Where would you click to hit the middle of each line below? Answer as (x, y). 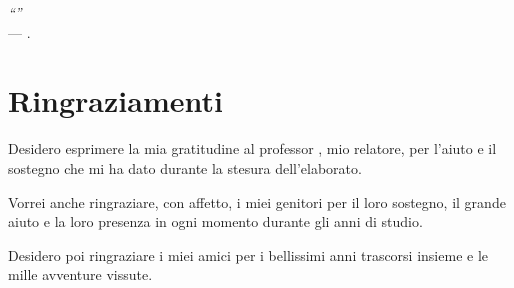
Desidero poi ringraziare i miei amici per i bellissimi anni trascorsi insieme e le (248, 254)
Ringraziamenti (115, 100)
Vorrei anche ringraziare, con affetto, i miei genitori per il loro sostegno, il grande (257, 201)
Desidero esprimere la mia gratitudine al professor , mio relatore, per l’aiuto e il (252, 148)
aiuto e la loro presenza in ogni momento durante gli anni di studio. (215, 221)
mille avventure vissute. (80, 274)
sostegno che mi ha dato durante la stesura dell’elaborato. (185, 167)
